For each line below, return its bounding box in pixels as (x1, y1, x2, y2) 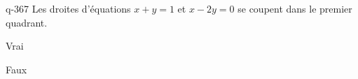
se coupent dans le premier (237, 1, 352, 15)
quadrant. (6, 15, 48, 29)
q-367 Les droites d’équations (6, 1, 131, 15)
